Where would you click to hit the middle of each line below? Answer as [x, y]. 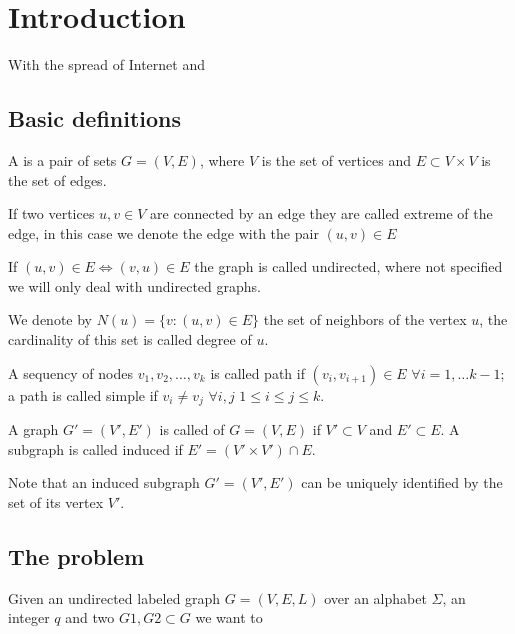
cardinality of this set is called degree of [130, 339]
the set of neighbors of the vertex [365, 319]
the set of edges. [57, 179]
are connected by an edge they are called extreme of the [321, 213]
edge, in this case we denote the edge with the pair [163, 232]
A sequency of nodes [70, 372]
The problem [76, 555]
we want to [229, 617]
